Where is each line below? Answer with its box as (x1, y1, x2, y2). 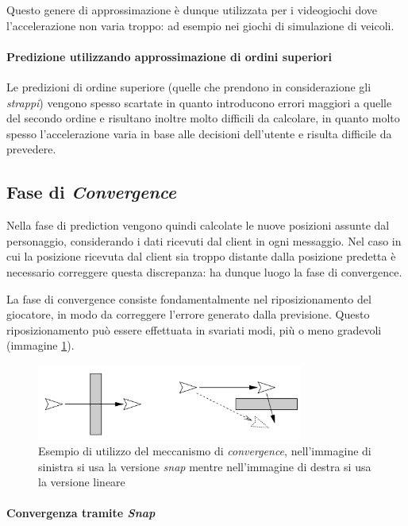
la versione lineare (38, 474, 125, 490)
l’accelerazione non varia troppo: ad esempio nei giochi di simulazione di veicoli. (6, 17, 395, 33)
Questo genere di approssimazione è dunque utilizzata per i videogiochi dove (6, 2, 378, 17)
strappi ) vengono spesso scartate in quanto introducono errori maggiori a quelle (6, 94, 392, 110)
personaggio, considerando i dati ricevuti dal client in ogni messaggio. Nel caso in (6, 232, 402, 249)
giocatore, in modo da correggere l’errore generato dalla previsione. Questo (6, 306, 370, 323)
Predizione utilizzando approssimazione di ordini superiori (6, 48, 332, 64)
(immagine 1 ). (6, 337, 75, 354)
